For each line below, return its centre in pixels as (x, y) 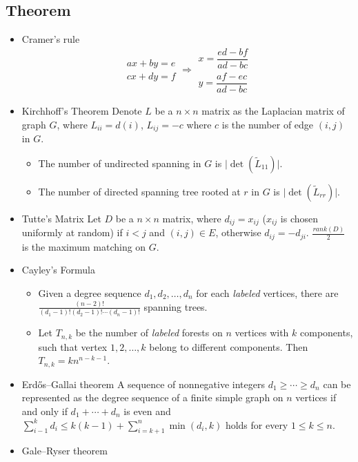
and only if (44, 411)
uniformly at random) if (72, 232)
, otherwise (238, 232)
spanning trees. (176, 306)
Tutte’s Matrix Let (61, 218)
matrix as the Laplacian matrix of (273, 110)
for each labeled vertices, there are (267, 293)
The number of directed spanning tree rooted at (139, 191)
